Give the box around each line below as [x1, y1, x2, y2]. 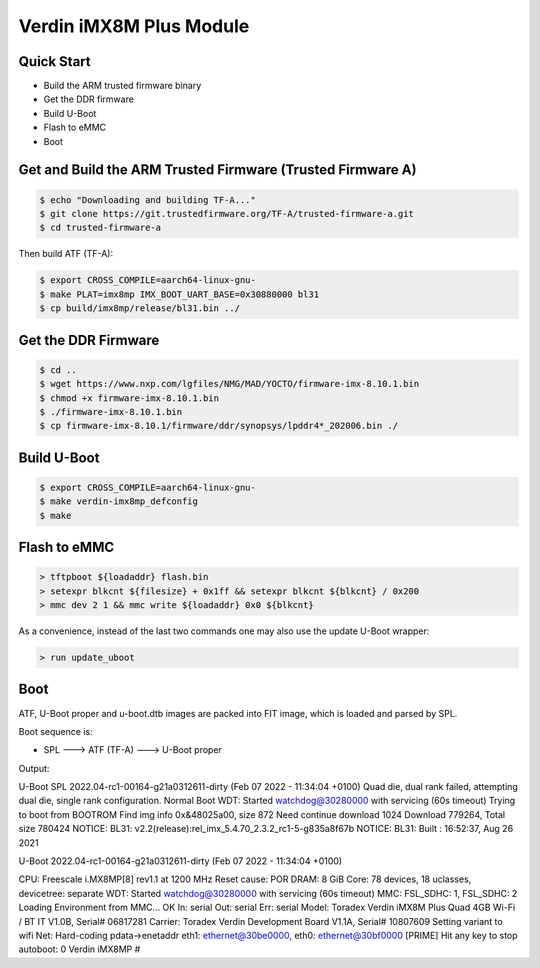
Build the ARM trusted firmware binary [43, 80, 202, 92]
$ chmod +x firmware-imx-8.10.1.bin [39, 392, 220, 404]
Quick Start [18, 53, 91, 70]
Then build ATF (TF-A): [18, 248, 114, 260]
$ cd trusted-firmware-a [39, 222, 162, 234]
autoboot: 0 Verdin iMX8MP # [18, 943, 141, 955]
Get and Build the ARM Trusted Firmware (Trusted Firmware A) [18, 161, 417, 179]
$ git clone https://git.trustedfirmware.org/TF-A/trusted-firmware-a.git [39, 208, 415, 220]
